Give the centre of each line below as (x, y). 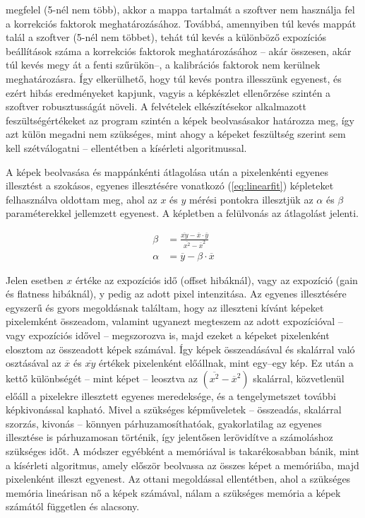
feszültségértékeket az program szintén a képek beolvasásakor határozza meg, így (180, 120)
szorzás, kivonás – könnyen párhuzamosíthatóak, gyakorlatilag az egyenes (164, 423)
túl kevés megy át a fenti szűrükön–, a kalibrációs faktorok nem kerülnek (163, 65)
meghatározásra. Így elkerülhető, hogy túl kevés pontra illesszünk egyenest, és (174, 78)
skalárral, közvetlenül (299, 378)
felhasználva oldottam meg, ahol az (82, 199)
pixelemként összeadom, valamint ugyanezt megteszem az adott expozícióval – (174, 321)
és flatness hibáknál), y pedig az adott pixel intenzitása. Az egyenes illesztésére (176, 294)
